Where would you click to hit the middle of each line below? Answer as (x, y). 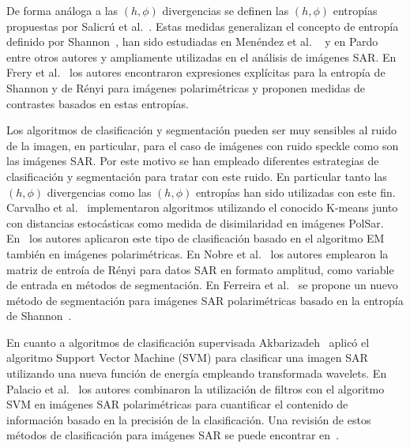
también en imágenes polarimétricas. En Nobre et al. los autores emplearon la (197, 253)
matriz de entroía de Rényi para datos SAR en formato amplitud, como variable (200, 269)
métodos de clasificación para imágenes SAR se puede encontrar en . (173, 435)
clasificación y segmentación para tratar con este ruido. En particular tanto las (197, 176)
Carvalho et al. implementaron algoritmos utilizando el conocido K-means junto (202, 207)
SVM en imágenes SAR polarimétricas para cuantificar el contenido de (177, 404)
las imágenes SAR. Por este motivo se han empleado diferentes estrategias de (193, 161)
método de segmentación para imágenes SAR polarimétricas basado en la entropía (205, 300)
